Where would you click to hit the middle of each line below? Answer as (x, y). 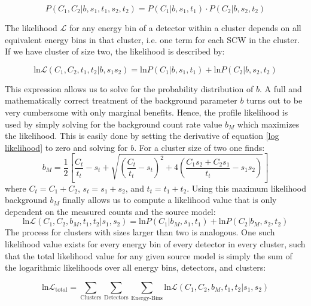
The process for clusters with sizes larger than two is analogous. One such (140, 232)
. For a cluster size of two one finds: (199, 147)
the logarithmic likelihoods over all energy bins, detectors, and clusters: (135, 267)
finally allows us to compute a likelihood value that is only (170, 200)
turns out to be (275, 100)
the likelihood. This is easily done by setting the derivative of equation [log (142, 136)
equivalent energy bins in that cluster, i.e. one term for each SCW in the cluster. (153, 39)
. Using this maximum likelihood (246, 188)
